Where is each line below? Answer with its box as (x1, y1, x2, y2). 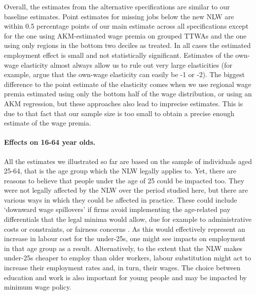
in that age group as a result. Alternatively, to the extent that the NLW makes (4, 243, 243, 253)
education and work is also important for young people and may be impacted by (4, 272, 247, 282)
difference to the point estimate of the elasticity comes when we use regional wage (4, 79, 252, 89)
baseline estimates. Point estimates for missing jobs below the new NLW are (4, 11, 234, 21)
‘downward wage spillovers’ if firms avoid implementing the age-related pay (4, 204, 231, 214)
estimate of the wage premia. (4, 118, 91, 128)
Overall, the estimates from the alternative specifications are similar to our (4, 1, 230, 11)
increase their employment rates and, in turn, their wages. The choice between (4, 262, 241, 273)
